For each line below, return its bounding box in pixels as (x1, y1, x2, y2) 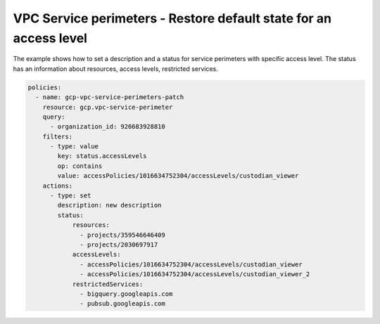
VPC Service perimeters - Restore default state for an (13, 11, 332, 26)
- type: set (50, 192, 91, 200)
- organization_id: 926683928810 (50, 123, 165, 131)
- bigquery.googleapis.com (80, 290, 173, 298)
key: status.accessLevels (57, 152, 147, 160)
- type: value (50, 143, 99, 150)
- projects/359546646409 (80, 231, 165, 239)
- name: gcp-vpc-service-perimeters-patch (35, 93, 184, 101)
